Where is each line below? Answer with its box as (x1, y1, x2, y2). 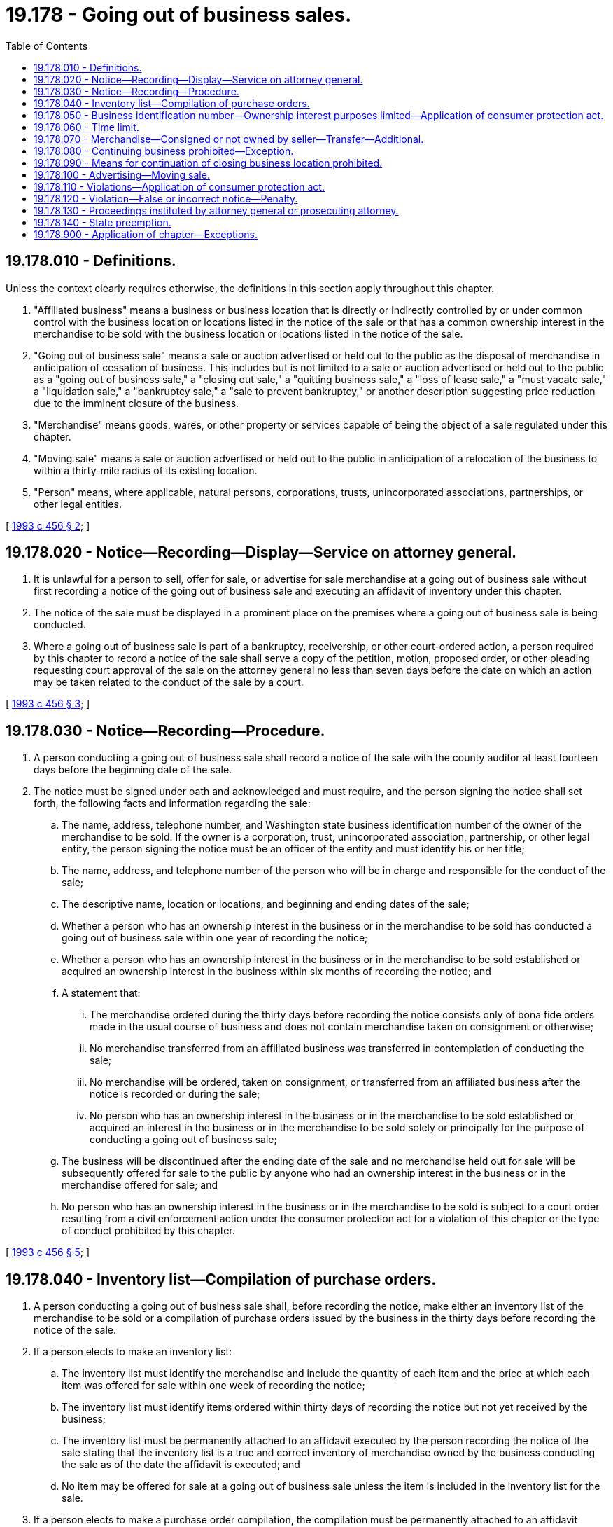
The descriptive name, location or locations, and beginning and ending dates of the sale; (62, 898, 470, 911)
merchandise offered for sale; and (62, 1179, 218, 1191)
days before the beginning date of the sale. (34, 764, 232, 776)
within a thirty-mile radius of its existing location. (34, 464, 258, 476)
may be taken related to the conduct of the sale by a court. (34, 676, 304, 689)
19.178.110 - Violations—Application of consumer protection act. (34, 180, 325, 193)
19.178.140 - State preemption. (34, 216, 171, 228)
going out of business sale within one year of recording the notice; (62, 932, 368, 944)
